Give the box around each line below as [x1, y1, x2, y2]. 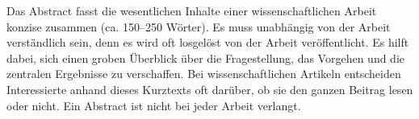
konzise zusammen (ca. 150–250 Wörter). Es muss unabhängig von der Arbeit [6, 18, 391, 35]
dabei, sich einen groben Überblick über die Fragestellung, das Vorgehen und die [6, 49, 405, 66]
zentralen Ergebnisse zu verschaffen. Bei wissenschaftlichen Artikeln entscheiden [6, 65, 401, 82]
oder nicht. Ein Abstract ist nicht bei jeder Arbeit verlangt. [6, 96, 301, 113]
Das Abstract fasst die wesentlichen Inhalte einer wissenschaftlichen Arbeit [6, 2, 377, 18]
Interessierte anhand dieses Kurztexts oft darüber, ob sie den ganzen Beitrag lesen [6, 80, 413, 97]
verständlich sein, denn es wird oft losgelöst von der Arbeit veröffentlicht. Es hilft [6, 34, 409, 51]
